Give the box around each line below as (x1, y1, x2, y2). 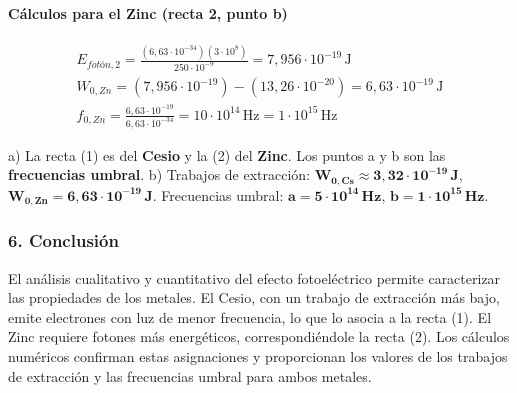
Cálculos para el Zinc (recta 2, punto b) (8, 2, 288, 23)
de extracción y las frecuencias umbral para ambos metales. (8, 365, 372, 386)
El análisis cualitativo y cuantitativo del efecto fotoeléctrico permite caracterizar (8, 267, 501, 288)
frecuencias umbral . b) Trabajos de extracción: (8, 164, 311, 185)
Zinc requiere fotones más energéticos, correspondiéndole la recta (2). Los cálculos (8, 326, 510, 347)
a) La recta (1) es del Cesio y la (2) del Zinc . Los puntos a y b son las (8, 144, 446, 165)
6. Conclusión (8, 228, 119, 253)
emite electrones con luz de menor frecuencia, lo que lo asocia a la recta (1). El (8, 306, 492, 327)
